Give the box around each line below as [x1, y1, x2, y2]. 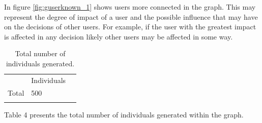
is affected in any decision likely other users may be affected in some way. [4, 31, 233, 42]
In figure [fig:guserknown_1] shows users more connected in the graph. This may [4, 2, 256, 12]
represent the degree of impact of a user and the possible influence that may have [4, 11, 258, 22]
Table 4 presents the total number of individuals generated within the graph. [4, 109, 244, 119]
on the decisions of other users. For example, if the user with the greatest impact [4, 21, 256, 32]
